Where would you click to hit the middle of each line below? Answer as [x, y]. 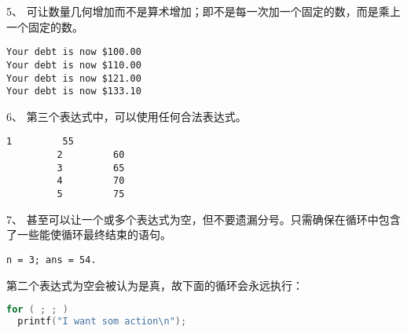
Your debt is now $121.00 [74, 78]
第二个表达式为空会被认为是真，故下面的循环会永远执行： [155, 285]
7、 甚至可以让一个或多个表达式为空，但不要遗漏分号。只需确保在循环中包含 [203, 219]
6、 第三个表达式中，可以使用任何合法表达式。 [126, 116]
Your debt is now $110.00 [74, 65]
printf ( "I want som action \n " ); [102, 321]
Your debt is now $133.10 [74, 91]
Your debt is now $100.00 [74, 52]
